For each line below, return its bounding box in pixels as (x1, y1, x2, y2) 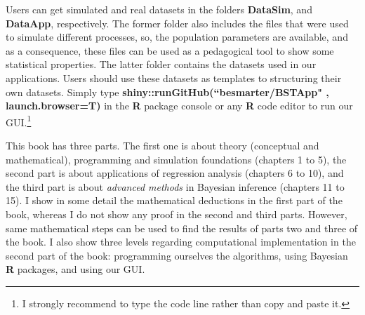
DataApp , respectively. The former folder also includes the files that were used (6, 15, 349, 30)
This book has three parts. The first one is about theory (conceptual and (6, 138, 319, 152)
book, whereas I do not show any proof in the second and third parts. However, (6, 206, 347, 221)
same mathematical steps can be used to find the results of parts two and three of (6, 220, 358, 235)
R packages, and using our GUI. (6, 262, 145, 276)
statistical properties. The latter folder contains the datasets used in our (6, 57, 317, 72)
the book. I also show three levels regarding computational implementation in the (6, 234, 356, 249)
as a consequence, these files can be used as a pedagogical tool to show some (6, 43, 334, 58)
